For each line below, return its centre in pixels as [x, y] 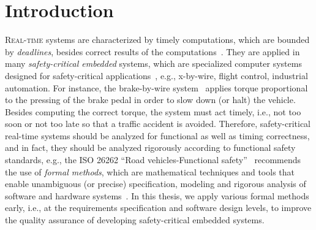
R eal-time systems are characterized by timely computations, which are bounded [157, 40]
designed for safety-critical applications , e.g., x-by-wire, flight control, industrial [156, 75]
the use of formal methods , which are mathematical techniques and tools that [150, 171]
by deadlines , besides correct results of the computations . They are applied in [152, 51]
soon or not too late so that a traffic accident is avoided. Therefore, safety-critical [158, 124]
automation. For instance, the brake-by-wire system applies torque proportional [156, 87]
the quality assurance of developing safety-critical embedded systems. [135, 220]
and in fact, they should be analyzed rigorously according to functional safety [150, 148]
